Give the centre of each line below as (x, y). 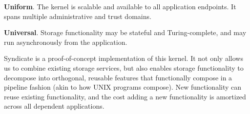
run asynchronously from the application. (66, 42)
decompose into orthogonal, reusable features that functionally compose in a (118, 77)
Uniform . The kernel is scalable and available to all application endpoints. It (120, 6)
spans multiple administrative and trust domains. (78, 16)
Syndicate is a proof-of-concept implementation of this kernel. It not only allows (124, 58)
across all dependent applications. (54, 106)
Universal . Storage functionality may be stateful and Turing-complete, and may (125, 32)
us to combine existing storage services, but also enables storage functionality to (124, 67)
